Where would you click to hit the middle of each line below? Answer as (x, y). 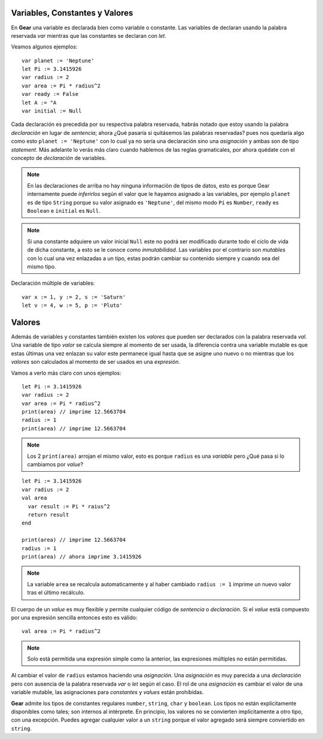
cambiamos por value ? (55, 464)
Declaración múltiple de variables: (53, 283)
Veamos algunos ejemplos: (44, 47)
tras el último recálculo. (56, 593)
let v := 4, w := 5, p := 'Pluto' (72, 305)
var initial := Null (52, 111)
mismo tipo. (42, 266)
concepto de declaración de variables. (59, 158)
